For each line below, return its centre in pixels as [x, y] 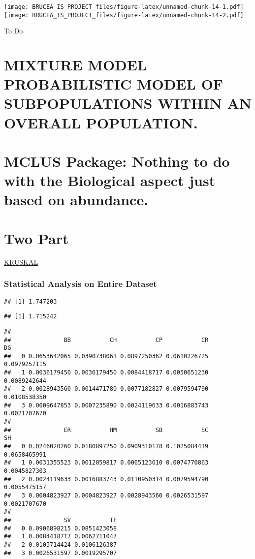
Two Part [36, 238]
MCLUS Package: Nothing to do [117, 161]
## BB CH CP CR [106, 340]
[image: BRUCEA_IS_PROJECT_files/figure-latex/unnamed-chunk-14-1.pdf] [124, 7]
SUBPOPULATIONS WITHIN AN [128, 103]
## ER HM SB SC [106, 430]
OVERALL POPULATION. [101, 122]
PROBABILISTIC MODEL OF [114, 84]
